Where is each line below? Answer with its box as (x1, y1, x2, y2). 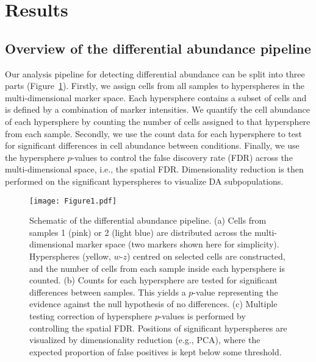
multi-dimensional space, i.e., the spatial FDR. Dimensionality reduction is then (5, 163, 304, 176)
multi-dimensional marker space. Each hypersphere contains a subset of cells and (5, 91, 307, 104)
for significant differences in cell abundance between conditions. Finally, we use (5, 139, 300, 152)
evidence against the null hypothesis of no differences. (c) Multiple (29, 297, 278, 310)
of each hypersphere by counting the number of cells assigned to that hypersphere (5, 115, 311, 127)
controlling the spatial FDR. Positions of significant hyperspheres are (29, 321, 287, 334)
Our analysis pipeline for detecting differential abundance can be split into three (5, 67, 305, 80)
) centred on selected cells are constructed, (126, 249, 285, 262)
